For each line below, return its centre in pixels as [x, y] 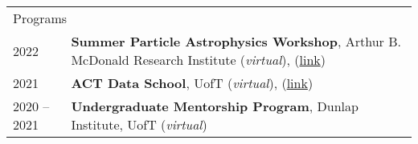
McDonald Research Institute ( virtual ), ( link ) [198, 60]
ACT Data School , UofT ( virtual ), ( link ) [192, 83]
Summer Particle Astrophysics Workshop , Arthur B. [236, 41]
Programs [40, 18]
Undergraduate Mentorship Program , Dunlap [215, 106]
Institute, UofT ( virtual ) [139, 124]
